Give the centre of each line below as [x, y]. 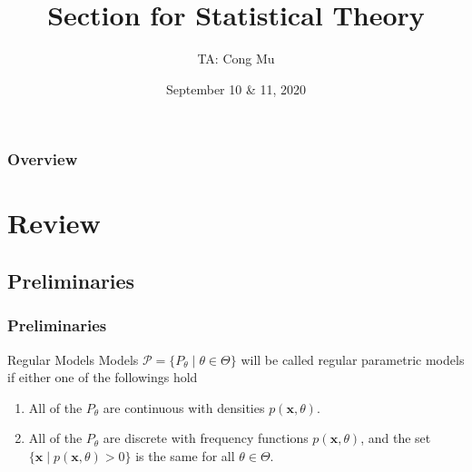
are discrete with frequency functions [206, 438]
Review [54, 223]
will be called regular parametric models [353, 359]
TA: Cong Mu [236, 59]
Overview [43, 159]
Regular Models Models [73, 359]
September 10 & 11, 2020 [236, 88]
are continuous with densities [184, 407]
